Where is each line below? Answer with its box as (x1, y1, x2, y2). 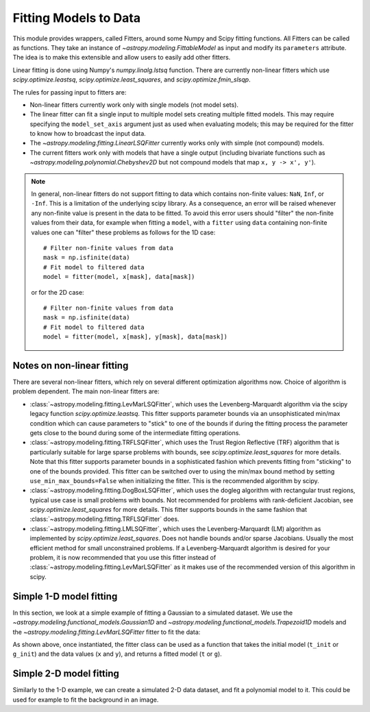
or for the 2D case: (31, 288, 85, 296)
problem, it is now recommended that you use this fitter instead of (29, 554, 217, 562)
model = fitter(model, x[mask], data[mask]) (43, 273, 195, 281)
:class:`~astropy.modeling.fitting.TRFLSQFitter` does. (29, 515, 180, 524)
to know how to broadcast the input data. (29, 130, 147, 138)
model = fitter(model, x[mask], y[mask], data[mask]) (43, 333, 227, 341)
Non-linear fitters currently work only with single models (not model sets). (29, 100, 239, 109)
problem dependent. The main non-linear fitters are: (12, 387, 160, 395)
